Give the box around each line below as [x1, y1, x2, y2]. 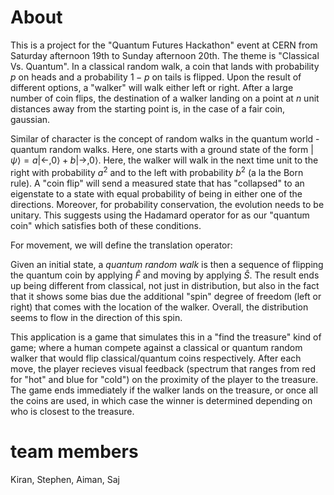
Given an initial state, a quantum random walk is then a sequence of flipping [10, 258, 324, 270]
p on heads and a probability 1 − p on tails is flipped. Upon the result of [10, 71, 302, 83]
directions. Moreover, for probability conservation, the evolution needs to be [10, 198, 325, 210]
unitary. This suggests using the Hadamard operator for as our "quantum [10, 209, 310, 221]
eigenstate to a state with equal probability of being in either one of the [10, 187, 303, 200]
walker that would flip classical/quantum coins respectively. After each [10, 352, 302, 364]
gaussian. [10, 113, 51, 125]
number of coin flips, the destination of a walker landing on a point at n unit [10, 92, 320, 104]
